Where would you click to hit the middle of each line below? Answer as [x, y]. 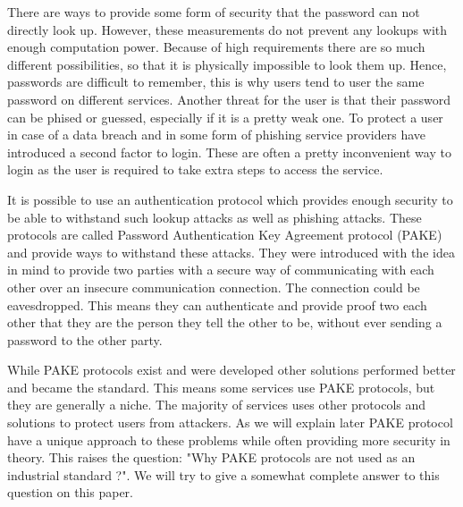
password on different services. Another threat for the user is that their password [229, 99]
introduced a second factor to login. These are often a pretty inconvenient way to [229, 152]
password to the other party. [85, 339]
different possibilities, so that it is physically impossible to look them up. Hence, [227, 64]
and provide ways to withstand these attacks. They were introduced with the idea [231, 252]
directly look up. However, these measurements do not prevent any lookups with [227, 29]
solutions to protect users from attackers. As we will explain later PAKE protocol [230, 422]
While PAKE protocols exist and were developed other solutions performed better [231, 370]
